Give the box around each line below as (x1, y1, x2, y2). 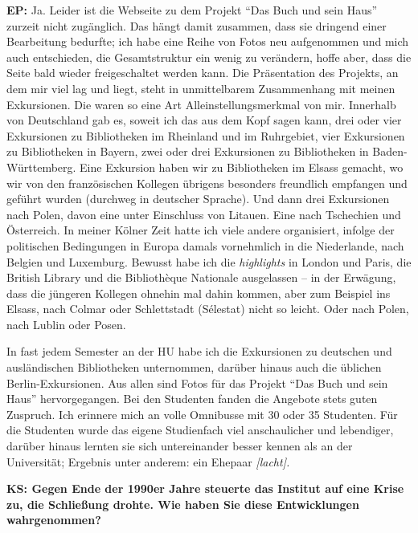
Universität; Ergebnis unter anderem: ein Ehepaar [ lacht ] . (6, 453, 290, 470)
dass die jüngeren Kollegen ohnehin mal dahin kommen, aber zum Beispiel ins (6, 284, 391, 301)
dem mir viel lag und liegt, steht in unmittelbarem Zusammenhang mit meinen (6, 79, 395, 96)
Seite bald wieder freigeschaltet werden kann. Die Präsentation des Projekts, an (6, 64, 399, 81)
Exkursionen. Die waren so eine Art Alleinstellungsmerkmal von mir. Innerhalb (6, 96, 396, 112)
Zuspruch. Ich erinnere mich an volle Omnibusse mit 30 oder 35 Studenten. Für (6, 405, 398, 422)
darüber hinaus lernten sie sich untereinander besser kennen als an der (6, 437, 353, 454)
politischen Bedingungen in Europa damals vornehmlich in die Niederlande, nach (6, 237, 404, 254)
